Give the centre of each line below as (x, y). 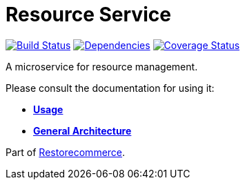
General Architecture (82, 130)
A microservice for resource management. (102, 66)
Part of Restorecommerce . (66, 152)
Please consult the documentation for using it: (110, 88)
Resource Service (88, 14)
